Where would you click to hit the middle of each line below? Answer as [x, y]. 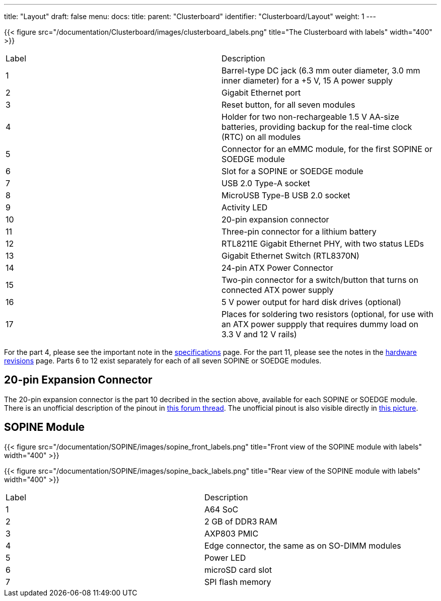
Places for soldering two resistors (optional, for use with [327, 314]
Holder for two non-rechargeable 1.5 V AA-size [310, 117]
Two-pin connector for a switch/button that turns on [320, 280]
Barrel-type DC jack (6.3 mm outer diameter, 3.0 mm [321, 70]
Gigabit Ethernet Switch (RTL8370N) [290, 256]
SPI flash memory [238, 582]
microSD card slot [238, 570]
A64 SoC [221, 509]
